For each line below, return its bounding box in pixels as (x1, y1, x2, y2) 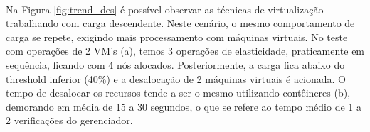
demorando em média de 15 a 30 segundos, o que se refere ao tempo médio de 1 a (6, 99, 361, 114)
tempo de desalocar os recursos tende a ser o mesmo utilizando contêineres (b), (6, 85, 351, 100)
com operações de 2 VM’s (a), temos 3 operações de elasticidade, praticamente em (6, 43, 365, 58)
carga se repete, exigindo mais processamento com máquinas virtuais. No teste (6, 29, 348, 44)
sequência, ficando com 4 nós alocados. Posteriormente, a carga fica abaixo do (6, 57, 345, 72)
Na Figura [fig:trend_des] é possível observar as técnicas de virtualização (6, 1, 324, 16)
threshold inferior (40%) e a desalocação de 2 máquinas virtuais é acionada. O (6, 71, 347, 86)
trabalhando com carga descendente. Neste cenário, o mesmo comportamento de (6, 16, 355, 31)
